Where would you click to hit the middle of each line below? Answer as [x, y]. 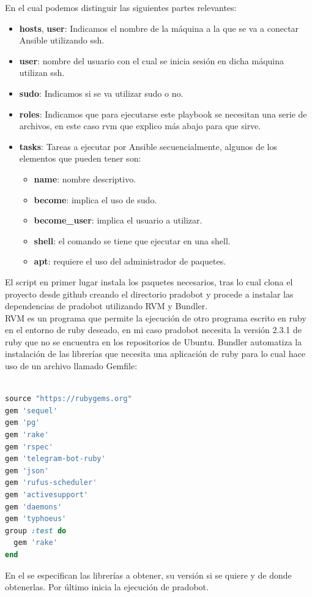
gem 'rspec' [29, 447]
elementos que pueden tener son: [80, 158]
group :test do [36, 531]
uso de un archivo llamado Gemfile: [71, 366]
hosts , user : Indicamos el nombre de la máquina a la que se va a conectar [159, 28]
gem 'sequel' [31, 411]
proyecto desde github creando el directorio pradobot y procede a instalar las [149, 294]
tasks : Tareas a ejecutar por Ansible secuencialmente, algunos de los [148, 146]
